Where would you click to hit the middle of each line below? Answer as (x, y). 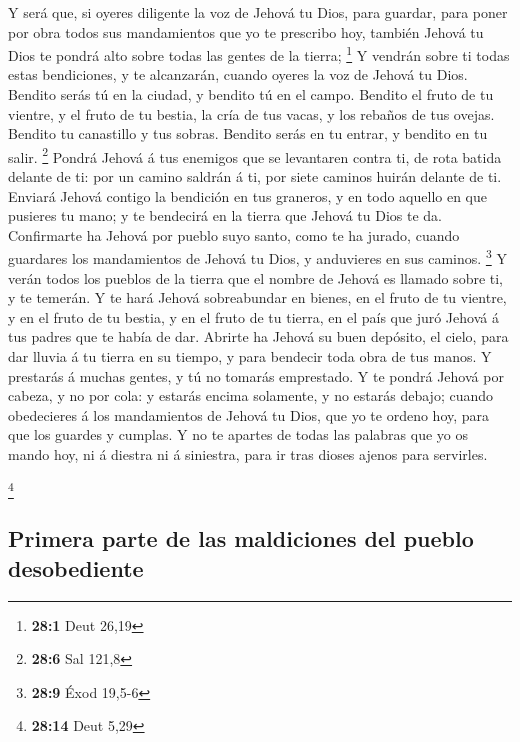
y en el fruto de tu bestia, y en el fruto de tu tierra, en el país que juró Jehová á (253, 316)
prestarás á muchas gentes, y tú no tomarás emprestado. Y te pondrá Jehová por (256, 375)
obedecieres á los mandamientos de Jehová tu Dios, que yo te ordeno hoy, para (249, 414)
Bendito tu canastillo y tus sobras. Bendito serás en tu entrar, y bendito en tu (248, 133)
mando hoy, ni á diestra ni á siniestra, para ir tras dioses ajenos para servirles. (248, 454)
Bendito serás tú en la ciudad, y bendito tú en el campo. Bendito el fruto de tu (251, 94)
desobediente (76, 567)
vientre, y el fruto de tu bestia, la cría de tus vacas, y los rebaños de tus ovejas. (251, 113)
